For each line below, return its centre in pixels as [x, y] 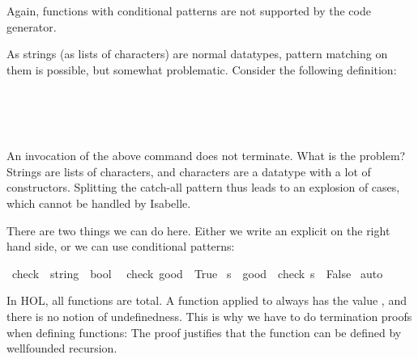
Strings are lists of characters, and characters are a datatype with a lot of [189, 171]
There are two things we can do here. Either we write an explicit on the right [198, 230]
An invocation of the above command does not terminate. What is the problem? [206, 156]
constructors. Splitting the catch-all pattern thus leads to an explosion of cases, [203, 187]
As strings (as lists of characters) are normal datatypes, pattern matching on [197, 54]
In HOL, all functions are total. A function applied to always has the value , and [207, 300]
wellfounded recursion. [62, 348]
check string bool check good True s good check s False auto [197, 273]
